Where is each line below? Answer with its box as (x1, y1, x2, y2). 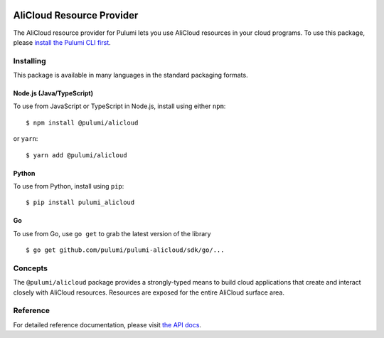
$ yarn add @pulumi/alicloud (26, 151, 127, 159)
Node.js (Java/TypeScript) (13, 89, 94, 97)
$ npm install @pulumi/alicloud (26, 118, 139, 127)
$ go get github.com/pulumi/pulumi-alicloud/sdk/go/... (26, 246, 225, 254)
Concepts (13, 263, 48, 273)
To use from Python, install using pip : (13, 182, 124, 190)
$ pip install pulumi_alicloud (26, 199, 135, 206)
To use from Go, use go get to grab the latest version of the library (13, 229, 211, 238)
